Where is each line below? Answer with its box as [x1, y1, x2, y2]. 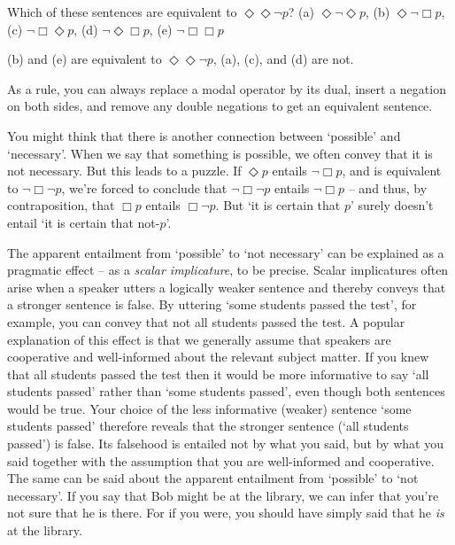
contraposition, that [7, 196, 115, 214]
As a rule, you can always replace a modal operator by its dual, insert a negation [7, 79, 446, 97]
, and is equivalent [342, 161, 442, 180]
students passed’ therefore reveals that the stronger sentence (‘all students [7, 417, 409, 435]
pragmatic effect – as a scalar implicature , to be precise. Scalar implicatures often [7, 261, 449, 279]
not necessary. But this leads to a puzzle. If [7, 161, 242, 180]
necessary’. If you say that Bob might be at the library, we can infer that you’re [7, 486, 439, 504]
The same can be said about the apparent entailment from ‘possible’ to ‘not [7, 469, 419, 487]
